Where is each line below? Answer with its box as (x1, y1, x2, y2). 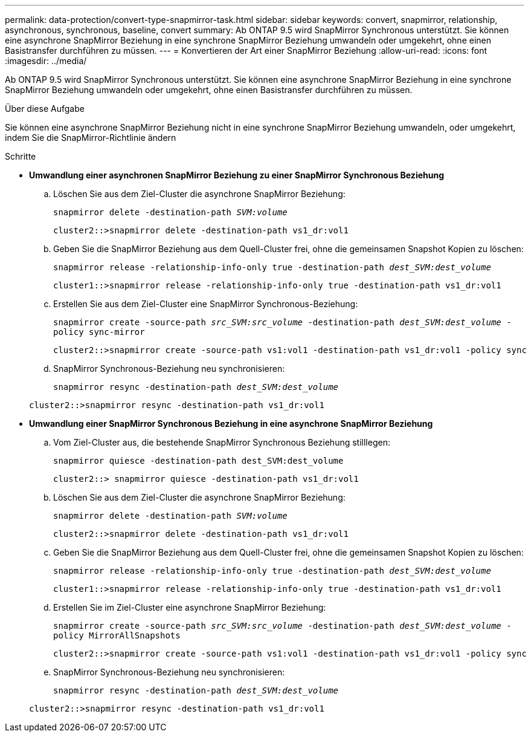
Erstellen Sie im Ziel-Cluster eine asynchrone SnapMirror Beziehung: (53, 602, 326, 612)
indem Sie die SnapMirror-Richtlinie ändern (5, 132, 176, 143)
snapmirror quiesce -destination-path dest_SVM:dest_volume (53, 456, 344, 466)
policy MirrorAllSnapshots (53, 631, 181, 640)
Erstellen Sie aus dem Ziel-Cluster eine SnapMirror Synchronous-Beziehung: (53, 299, 358, 309)
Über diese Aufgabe (5, 103, 85, 114)
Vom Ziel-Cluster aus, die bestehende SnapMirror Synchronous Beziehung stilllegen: (53, 437, 390, 447)
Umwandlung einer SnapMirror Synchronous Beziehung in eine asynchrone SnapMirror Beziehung (29, 418, 433, 429)
